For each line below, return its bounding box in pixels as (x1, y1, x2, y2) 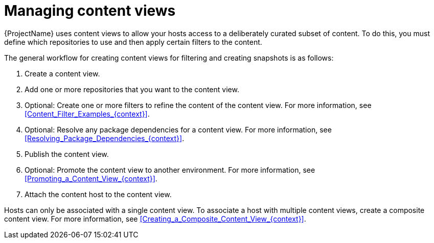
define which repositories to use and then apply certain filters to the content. (4, 37, 262, 46)
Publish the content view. (25, 149, 109, 158)
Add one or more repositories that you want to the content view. (25, 85, 239, 94)
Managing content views (4, 2, 176, 19)
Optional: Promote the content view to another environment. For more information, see (25, 165, 315, 174)
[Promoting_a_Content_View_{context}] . (25, 174, 157, 183)
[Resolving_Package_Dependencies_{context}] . (25, 133, 185, 143)
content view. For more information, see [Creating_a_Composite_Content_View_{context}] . (4, 214, 306, 223)
